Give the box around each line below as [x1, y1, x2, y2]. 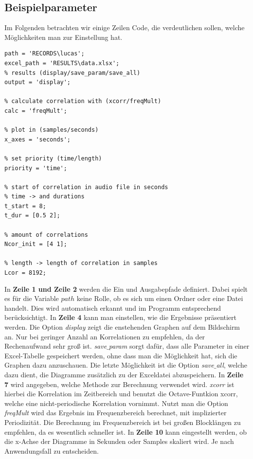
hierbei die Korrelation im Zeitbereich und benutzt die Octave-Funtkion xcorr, [4, 388, 238, 399]
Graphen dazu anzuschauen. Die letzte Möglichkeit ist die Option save [4, 360, 214, 370]
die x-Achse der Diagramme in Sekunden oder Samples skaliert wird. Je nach [4, 436, 234, 446]
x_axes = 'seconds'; [4, 136, 71, 143]
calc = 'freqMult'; [4, 107, 67, 114]
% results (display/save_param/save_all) [4, 69, 141, 76]
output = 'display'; [4, 79, 71, 86]
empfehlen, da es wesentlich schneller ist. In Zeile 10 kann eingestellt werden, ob [4, 426, 247, 437]
